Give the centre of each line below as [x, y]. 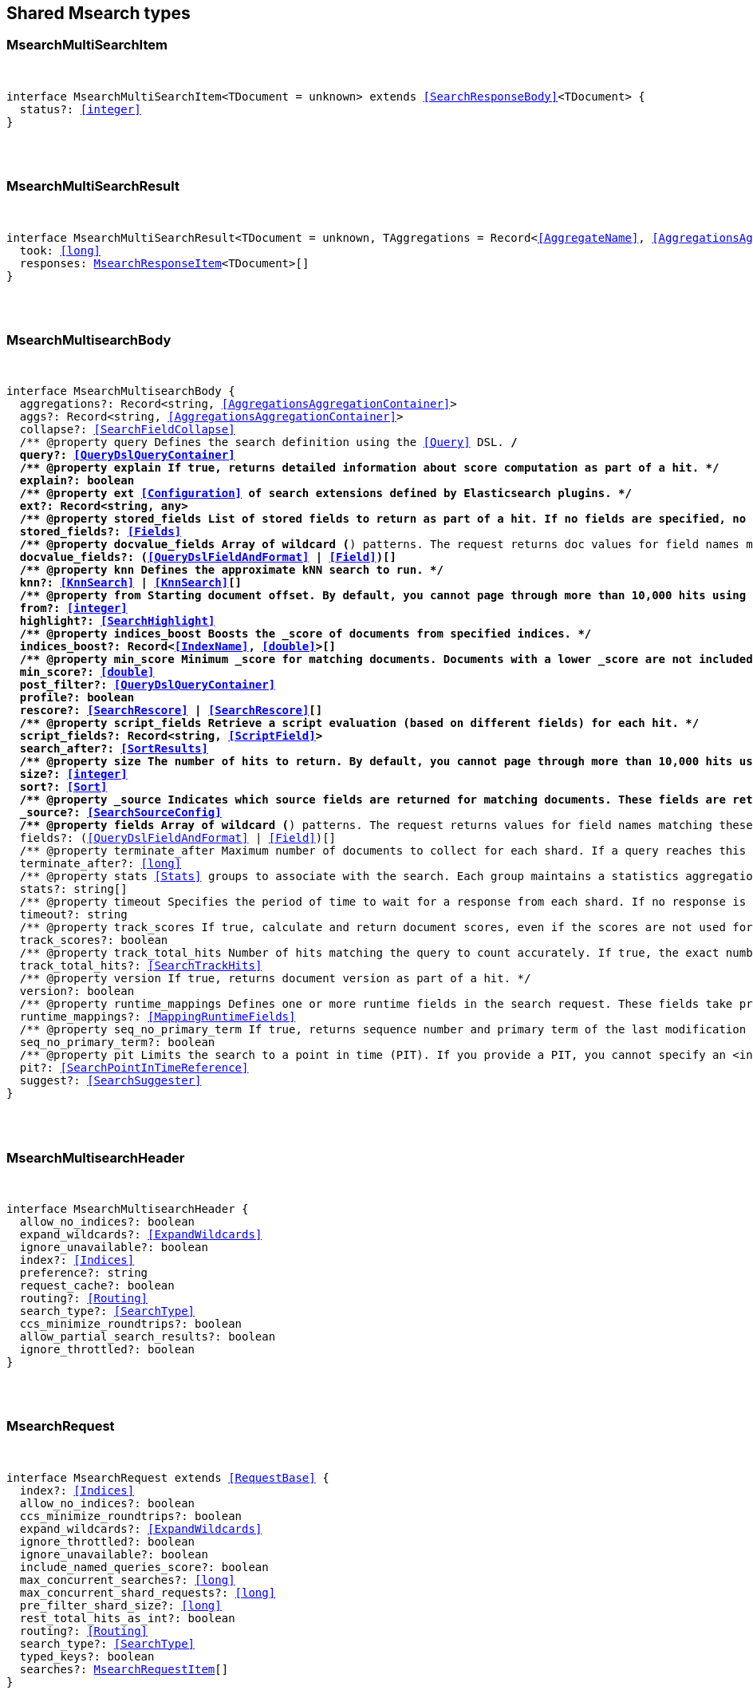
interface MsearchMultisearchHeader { [128, 1209]
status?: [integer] [80, 109]
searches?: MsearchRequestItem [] [124, 1669]
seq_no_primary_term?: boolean [117, 1042]
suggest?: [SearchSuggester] [110, 1081]
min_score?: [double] [87, 672]
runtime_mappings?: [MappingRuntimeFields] [158, 1017]
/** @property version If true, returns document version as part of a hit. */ [275, 979]
